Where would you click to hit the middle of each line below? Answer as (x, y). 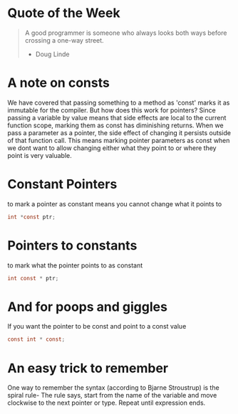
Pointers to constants (72, 245)
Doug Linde (52, 54)
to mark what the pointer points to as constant (75, 265)
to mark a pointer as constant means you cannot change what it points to (115, 203)
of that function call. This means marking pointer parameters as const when (119, 140)
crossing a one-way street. (64, 40)
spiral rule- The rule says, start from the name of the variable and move (112, 396)
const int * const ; (36, 339)
